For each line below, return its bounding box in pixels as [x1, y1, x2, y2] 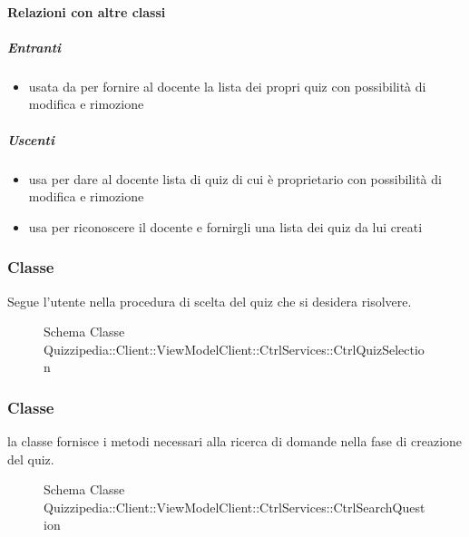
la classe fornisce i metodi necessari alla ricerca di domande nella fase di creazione [7, 432, 463, 451]
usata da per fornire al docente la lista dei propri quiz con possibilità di [28, 76, 426, 95]
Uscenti [7, 130, 54, 149]
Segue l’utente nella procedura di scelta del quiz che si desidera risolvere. [7, 291, 412, 310]
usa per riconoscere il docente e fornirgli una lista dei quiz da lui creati [28, 217, 423, 236]
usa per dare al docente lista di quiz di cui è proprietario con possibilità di [28, 169, 442, 188]
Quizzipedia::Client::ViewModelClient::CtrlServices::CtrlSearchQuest [44, 497, 425, 516]
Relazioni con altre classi [7, 2, 166, 21]
